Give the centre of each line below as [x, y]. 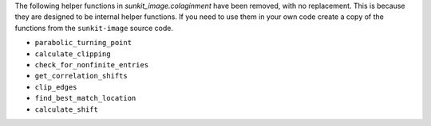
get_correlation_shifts [81, 76]
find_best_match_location [85, 98]
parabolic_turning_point [83, 43]
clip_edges [56, 87]
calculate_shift [67, 109]
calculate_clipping [73, 54]
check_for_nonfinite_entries [92, 65]
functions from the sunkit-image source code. [94, 28]
